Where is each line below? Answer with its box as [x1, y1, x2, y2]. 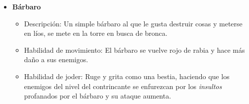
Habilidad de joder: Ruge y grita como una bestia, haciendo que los [24, 71, 230, 81]
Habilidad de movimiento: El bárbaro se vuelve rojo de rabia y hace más [24, 44, 245, 55]
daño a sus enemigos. [24, 54, 88, 65]
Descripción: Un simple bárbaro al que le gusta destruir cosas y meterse [24, 18, 243, 28]
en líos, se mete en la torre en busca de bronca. [24, 28, 167, 38]
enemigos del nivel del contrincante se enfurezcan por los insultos [24, 81, 222, 91]
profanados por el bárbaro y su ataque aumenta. [24, 91, 171, 101]
